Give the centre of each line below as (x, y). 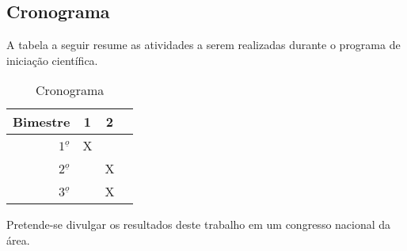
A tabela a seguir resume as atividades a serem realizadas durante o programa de (203, 45)
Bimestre (42, 122)
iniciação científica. (52, 60)
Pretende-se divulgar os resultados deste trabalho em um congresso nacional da (199, 224)
